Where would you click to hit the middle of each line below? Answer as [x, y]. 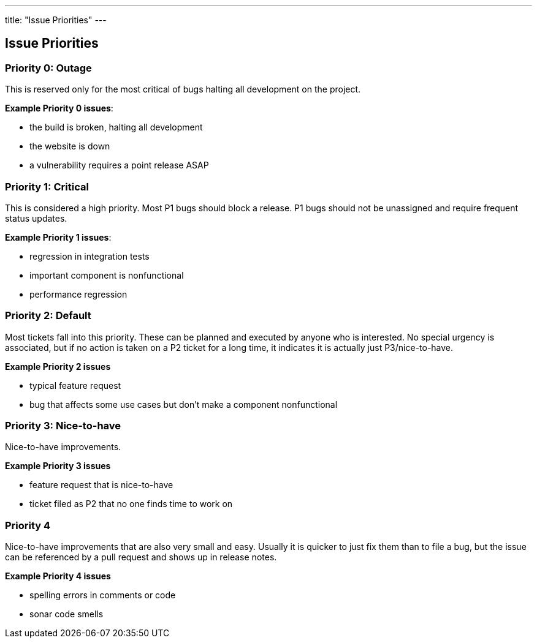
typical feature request [75, 385]
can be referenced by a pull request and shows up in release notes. [141, 557]
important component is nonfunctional [107, 275]
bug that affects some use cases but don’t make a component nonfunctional [184, 404]
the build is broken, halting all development [116, 127]
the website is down [70, 146]
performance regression [78, 294]
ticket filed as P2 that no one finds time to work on [131, 504]
